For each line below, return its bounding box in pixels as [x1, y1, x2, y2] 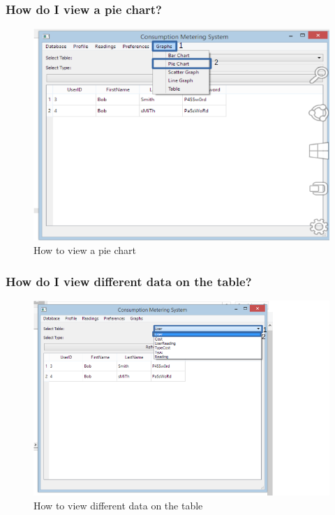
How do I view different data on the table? [6, 272, 252, 290]
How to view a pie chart [33, 243, 137, 257]
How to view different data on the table [33, 498, 203, 512]
